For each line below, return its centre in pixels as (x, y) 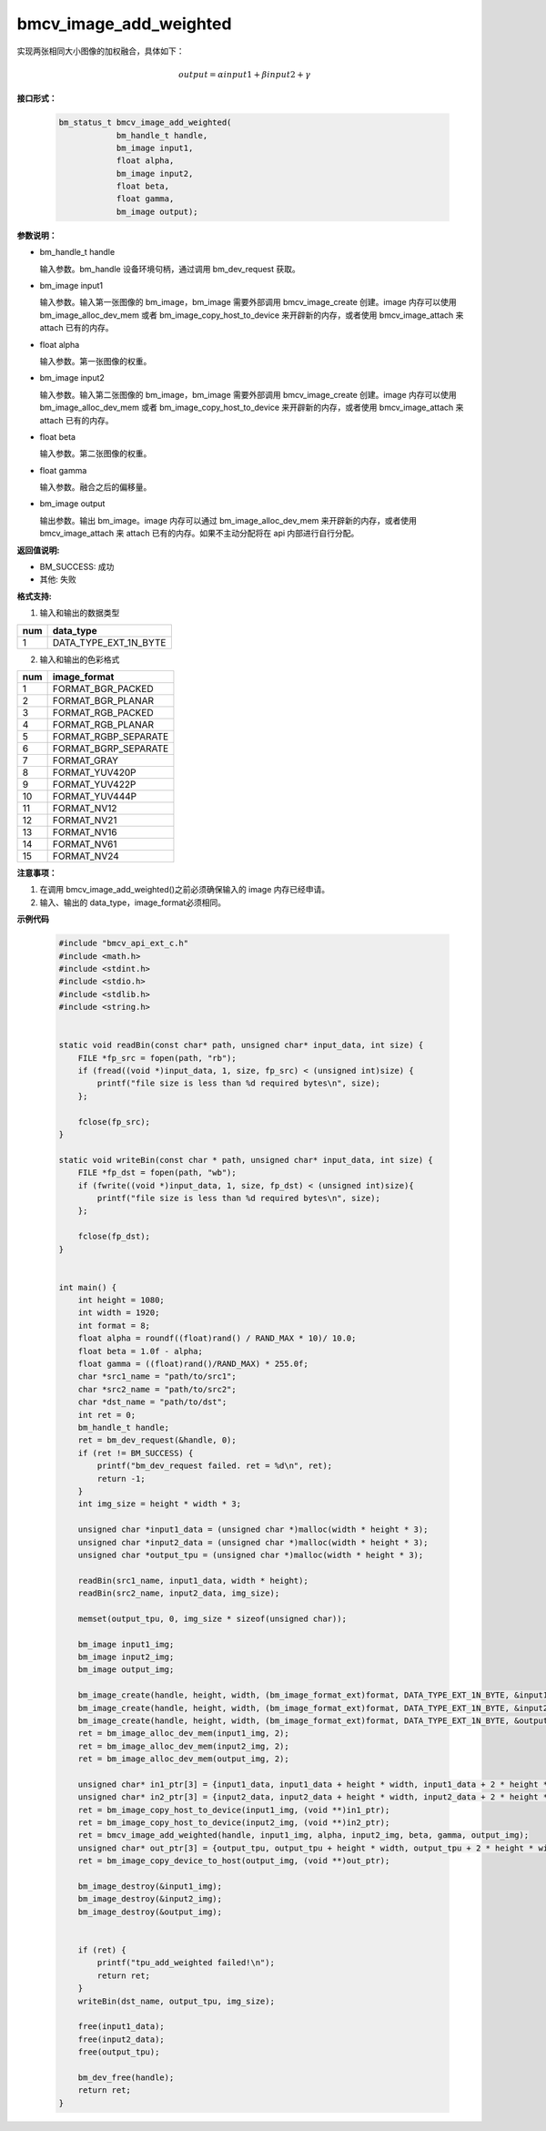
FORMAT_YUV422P (94, 784)
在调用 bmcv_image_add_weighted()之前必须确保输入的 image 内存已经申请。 (185, 890)
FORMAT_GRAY (85, 760)
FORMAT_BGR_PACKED (103, 688)
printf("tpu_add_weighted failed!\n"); (186, 1963)
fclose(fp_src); (114, 1122)
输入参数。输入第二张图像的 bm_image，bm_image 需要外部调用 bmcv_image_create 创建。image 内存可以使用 (248, 394)
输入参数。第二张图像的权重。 (96, 454)
